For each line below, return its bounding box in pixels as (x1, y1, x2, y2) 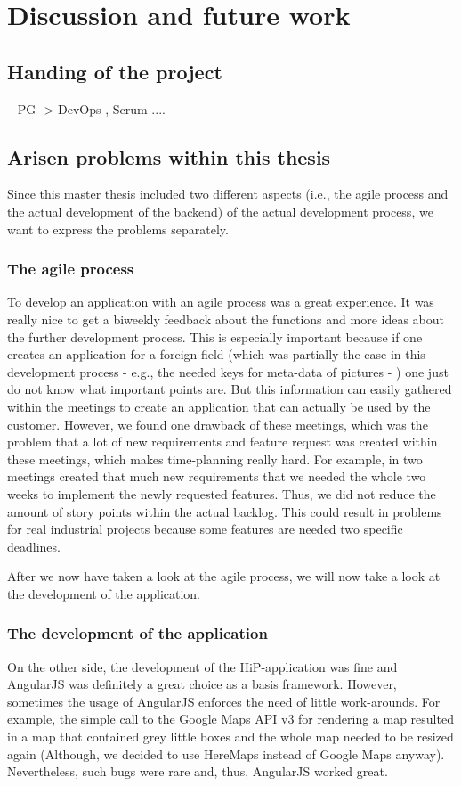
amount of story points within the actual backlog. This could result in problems (7, 502, 442, 520)
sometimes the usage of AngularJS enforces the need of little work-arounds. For (7, 692, 441, 710)
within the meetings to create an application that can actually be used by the (7, 397, 431, 415)
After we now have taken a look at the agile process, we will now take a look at (7, 567, 441, 585)
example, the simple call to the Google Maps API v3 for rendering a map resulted (7, 709, 454, 728)
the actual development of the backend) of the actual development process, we (7, 201, 433, 220)
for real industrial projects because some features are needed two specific (7, 520, 403, 538)
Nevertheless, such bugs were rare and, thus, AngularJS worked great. (7, 762, 388, 781)
